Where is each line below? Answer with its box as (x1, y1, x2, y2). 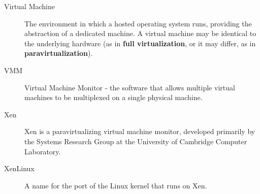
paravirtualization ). (24, 48, 93, 58)
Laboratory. (24, 146, 61, 156)
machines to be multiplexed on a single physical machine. (24, 92, 203, 103)
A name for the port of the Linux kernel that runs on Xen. (24, 180, 207, 190)
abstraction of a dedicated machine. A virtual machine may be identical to (24, 28, 256, 39)
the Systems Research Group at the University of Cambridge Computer (24, 136, 247, 146)
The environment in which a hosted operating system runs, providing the (24, 18, 252, 28)
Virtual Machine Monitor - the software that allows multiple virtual (24, 82, 235, 92)
